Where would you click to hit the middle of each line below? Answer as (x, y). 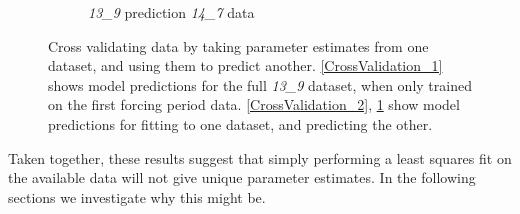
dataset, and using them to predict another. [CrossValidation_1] (245, 65)
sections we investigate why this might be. (137, 196)
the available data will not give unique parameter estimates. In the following (242, 177)
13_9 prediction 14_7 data (171, 12)
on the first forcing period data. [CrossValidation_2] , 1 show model (254, 104)
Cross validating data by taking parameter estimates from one (238, 45)
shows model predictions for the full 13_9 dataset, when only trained (260, 84)
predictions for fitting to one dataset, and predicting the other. (240, 123)
